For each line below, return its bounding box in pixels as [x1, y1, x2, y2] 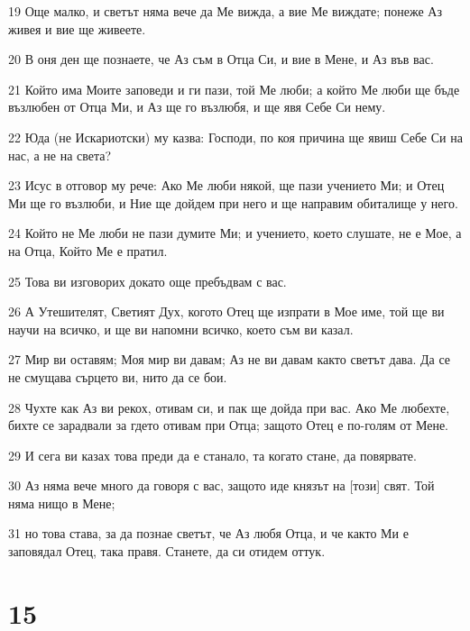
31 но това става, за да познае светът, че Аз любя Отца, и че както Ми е [8, 524, 409, 543]
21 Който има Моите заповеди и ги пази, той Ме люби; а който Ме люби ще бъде [8, 79, 460, 98]
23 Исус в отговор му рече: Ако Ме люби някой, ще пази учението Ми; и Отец [8, 176, 445, 195]
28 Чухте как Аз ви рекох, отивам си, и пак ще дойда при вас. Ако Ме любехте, [8, 398, 450, 416]
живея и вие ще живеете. [8, 19, 146, 38]
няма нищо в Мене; [8, 493, 115, 512]
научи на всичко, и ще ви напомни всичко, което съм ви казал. [8, 319, 354, 338]
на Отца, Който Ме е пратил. [8, 241, 168, 260]
